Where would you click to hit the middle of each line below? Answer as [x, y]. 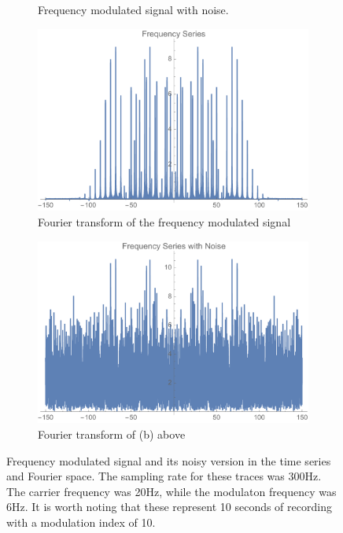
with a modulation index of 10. [81, 522]
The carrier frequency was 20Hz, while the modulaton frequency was [171, 491]
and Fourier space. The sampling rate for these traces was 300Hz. [164, 476]
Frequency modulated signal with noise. [133, 9]
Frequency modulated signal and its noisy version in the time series [169, 460]
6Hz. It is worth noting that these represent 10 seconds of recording [169, 507]
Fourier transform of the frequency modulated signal [164, 221]
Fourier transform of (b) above [112, 434]
